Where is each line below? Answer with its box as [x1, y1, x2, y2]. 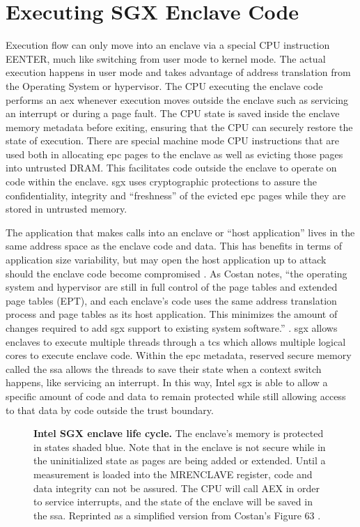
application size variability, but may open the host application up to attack [6, 252, 327, 267]
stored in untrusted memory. [6, 201, 127, 216]
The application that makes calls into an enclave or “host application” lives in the [6, 224, 355, 239]
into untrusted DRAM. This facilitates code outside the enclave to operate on [6, 160, 337, 175]
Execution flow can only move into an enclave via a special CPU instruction [6, 38, 330, 52]
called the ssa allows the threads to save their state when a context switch [6, 361, 322, 376]
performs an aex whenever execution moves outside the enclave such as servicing [6, 92, 349, 107]
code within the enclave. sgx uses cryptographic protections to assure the [6, 174, 318, 189]
